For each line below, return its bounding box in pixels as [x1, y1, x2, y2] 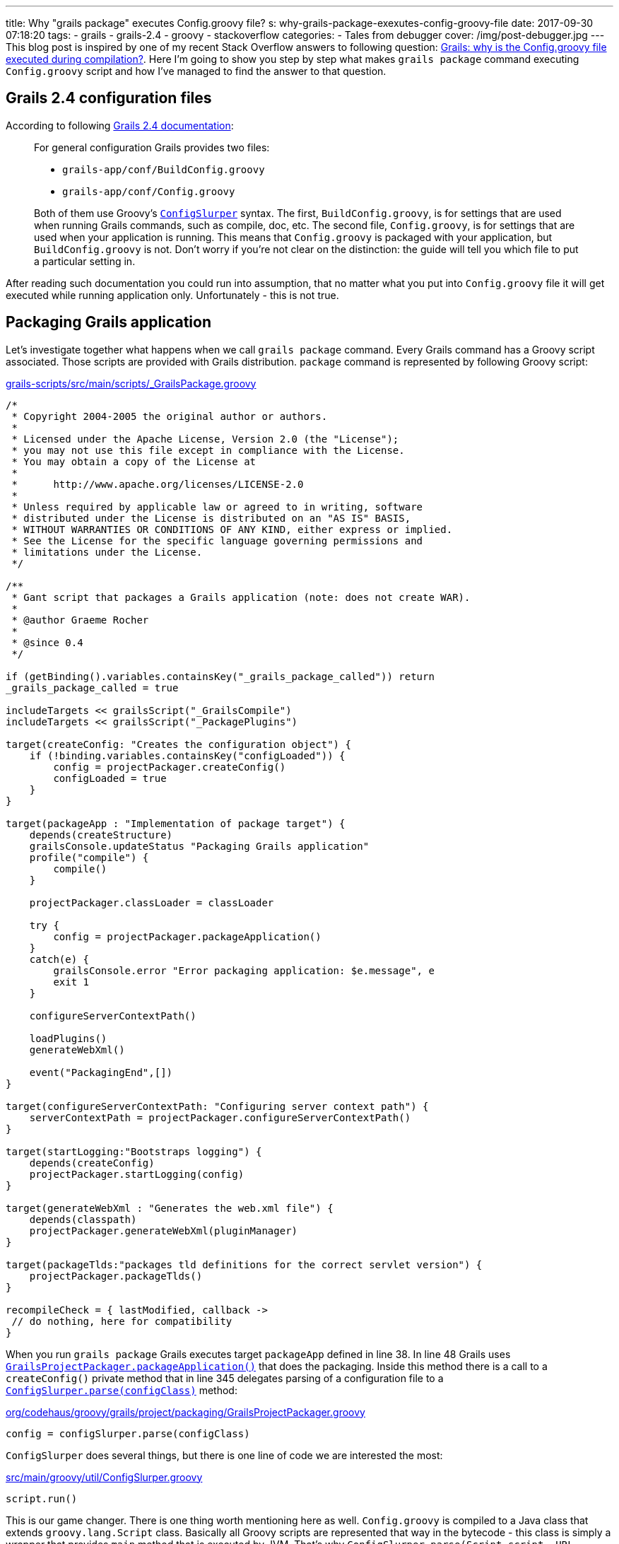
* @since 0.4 [11, 636, 83, 648]
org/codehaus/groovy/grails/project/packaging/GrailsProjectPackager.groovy [6, 1405, 365, 1418]
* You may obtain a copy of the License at [11, 455, 257, 467]
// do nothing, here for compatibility [11, 1315, 232, 1327]
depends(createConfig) [29, 1157, 155, 1169]
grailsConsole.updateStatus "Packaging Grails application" [29, 840, 370, 852]
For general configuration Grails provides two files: [34, 141, 270, 153]
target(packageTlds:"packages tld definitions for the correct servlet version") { [6, 1258, 483, 1270]
